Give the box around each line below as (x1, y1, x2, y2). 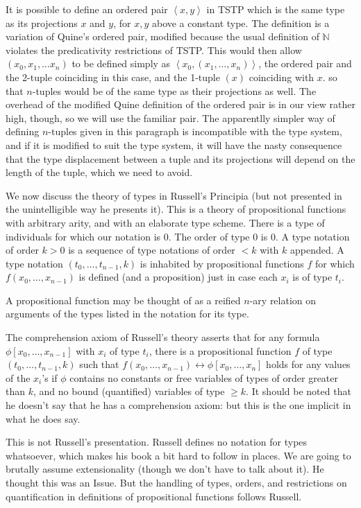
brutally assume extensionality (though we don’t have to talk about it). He (6, 462, 324, 476)
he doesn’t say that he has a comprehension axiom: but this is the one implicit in (6, 398, 351, 412)
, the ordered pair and (258, 56, 352, 71)
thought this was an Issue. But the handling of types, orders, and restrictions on (6, 475, 347, 489)
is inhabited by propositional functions (140, 256, 304, 270)
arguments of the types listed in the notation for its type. (6, 306, 249, 321)
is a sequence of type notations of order (68, 243, 235, 257)
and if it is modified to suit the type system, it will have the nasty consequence (6, 137, 342, 152)
